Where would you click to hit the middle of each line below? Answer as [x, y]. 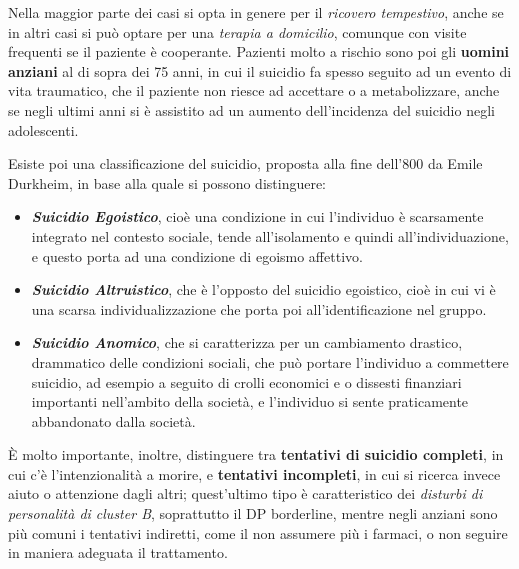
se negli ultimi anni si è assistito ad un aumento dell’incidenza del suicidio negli [251, 109]
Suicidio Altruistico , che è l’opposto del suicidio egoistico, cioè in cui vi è [263, 289]
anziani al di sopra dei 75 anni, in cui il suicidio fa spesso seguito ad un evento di [260, 70]
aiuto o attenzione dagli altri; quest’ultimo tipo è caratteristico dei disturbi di [245, 493]
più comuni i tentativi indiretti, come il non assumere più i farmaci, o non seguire [258, 532]
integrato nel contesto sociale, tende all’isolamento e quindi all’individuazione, [270, 235]
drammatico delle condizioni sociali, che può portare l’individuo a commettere [270, 361]
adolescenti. [43, 129]
